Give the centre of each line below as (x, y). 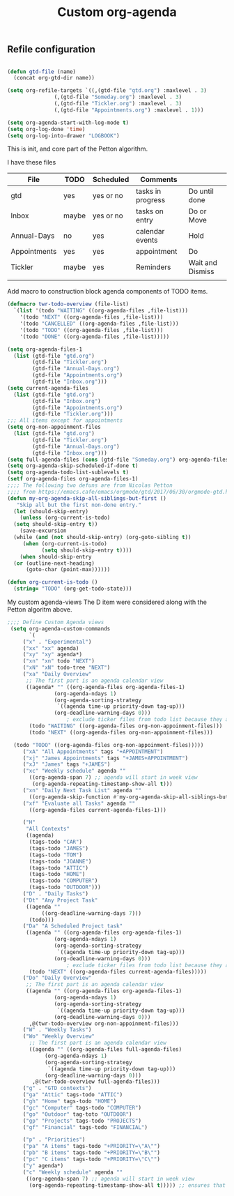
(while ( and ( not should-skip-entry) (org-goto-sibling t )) (102, 538)
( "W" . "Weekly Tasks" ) (57, 1030)
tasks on (149, 211)
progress (150, 200)
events (147, 240)
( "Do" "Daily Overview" (57, 978)
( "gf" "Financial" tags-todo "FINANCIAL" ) (85, 1127)
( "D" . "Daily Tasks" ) (56, 894)
